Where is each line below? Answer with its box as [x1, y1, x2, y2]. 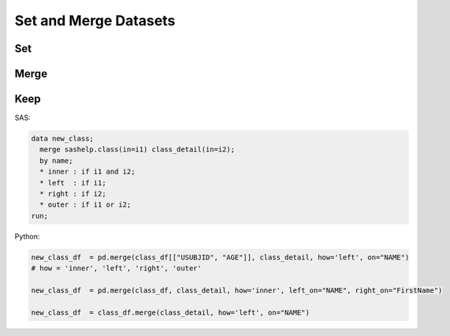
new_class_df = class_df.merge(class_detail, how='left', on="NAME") [31, 308, 311, 317]
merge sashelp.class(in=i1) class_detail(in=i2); [39, 145, 236, 154]
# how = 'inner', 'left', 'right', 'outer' [31, 264, 203, 273]
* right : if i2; [39, 189, 106, 199]
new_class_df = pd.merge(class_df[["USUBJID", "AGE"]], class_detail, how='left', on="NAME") [31, 252, 410, 262]
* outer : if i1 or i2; [39, 200, 132, 209]
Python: [14, 231, 40, 241]
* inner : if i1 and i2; [39, 167, 136, 177]
